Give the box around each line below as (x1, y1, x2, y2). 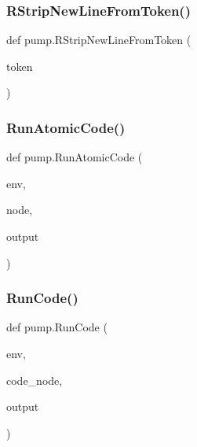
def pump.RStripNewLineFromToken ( (6, 31, 192, 48)
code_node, (6, 371, 63, 388)
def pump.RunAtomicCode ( (6, 149, 143, 165)
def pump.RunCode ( (6, 319, 108, 335)
